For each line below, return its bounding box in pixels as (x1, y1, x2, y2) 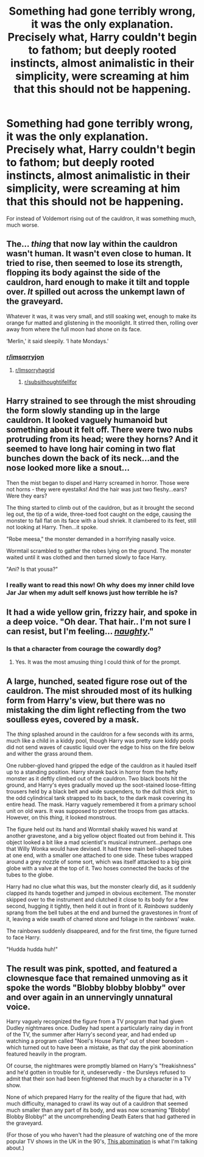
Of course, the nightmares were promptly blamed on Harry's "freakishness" (6, 1062, 197, 1070)
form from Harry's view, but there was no (6, 695, 166, 705)
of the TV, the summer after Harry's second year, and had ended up (6, 1031, 177, 1038)
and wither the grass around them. (6, 750, 93, 757)
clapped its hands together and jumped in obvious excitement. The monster (6, 889, 196, 897)
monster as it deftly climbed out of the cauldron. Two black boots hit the (6, 775, 187, 782)
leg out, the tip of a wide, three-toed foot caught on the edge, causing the (6, 510, 192, 518)
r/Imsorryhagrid (15, 367, 55, 374)
